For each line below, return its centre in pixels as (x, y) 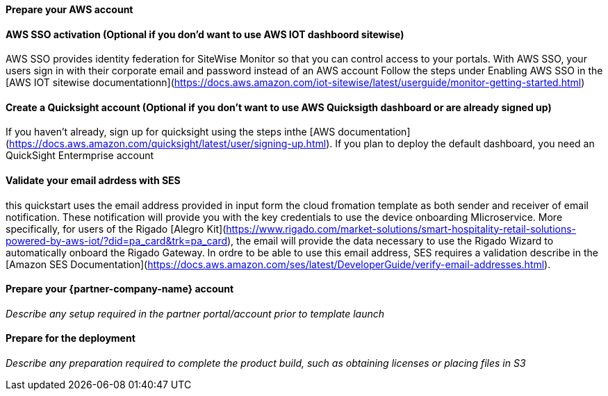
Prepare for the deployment (71, 338)
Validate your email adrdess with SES (93, 181)
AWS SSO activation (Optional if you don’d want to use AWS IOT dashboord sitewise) (205, 34)
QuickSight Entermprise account (80, 156)
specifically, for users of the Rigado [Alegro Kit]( (116, 229)
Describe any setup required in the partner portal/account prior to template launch (195, 313)
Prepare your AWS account (69, 9)
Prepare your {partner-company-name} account (120, 289)
